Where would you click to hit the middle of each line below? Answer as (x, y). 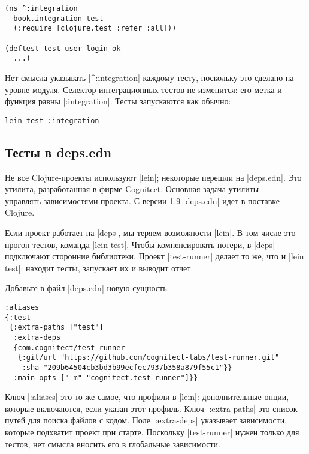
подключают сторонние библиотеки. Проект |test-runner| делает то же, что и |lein (154, 256)
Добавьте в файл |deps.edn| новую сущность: (87, 288)
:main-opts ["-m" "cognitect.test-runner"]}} (106, 377)
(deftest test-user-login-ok (63, 48)
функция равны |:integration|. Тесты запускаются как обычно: (118, 101)
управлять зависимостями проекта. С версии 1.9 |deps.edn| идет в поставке (142, 200)
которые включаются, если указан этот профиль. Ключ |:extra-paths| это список (151, 408)
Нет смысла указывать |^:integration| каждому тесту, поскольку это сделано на (149, 77)
